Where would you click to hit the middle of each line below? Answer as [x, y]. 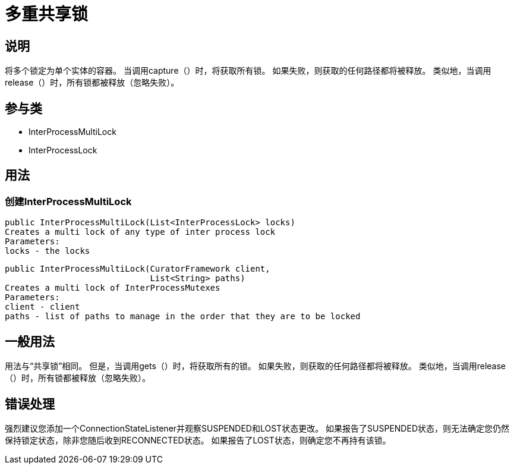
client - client [42, 307]
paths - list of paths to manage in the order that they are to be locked [183, 317]
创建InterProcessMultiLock [68, 201]
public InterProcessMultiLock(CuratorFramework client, [138, 269]
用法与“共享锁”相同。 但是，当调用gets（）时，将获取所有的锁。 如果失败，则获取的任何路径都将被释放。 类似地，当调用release [256, 366]
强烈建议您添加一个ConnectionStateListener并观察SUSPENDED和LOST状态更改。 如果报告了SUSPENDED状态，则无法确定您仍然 [257, 428]
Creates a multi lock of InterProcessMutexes [113, 288]
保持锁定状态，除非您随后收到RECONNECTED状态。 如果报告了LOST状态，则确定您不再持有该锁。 [198, 440]
